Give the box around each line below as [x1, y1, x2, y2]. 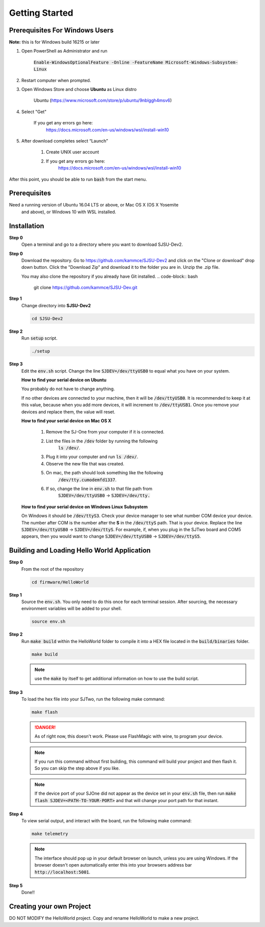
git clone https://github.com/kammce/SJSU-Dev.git [33, 285, 137, 290]
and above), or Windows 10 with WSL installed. [21, 209, 116, 215]
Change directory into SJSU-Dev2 [21, 302, 91, 308]
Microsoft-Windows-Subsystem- [165, 59, 238, 65]
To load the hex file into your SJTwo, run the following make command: [21, 696, 165, 702]
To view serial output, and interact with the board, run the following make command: [21, 818, 192, 824]
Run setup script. [21, 335, 57, 341]
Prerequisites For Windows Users [9, 26, 114, 34]
